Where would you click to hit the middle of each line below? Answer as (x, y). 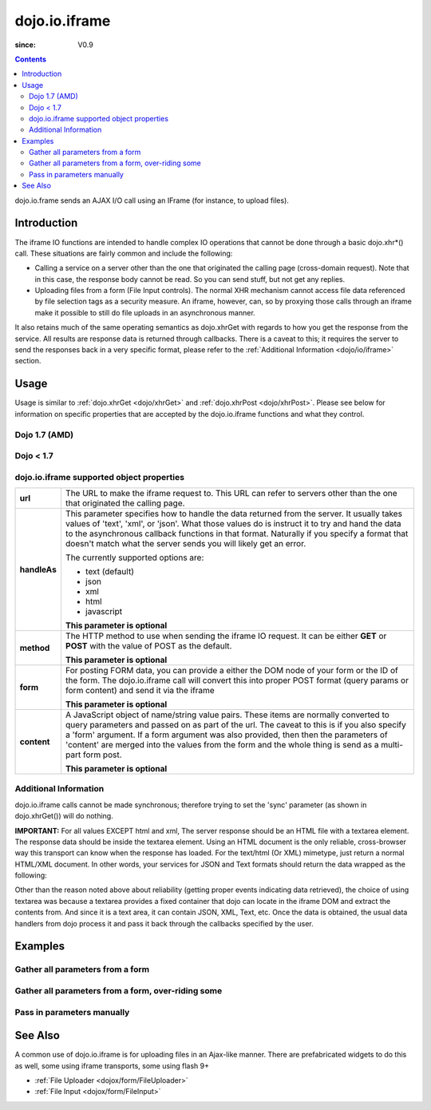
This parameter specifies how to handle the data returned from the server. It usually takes (234, 513)
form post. (103, 755)
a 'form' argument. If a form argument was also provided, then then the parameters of (227, 735)
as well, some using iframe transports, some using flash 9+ (112, 1065)
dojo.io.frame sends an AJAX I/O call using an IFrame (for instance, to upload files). (152, 200)
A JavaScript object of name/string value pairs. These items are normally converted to (227, 715)
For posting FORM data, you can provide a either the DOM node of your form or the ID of (231, 670)
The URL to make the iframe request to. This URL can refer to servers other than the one (231, 493)
